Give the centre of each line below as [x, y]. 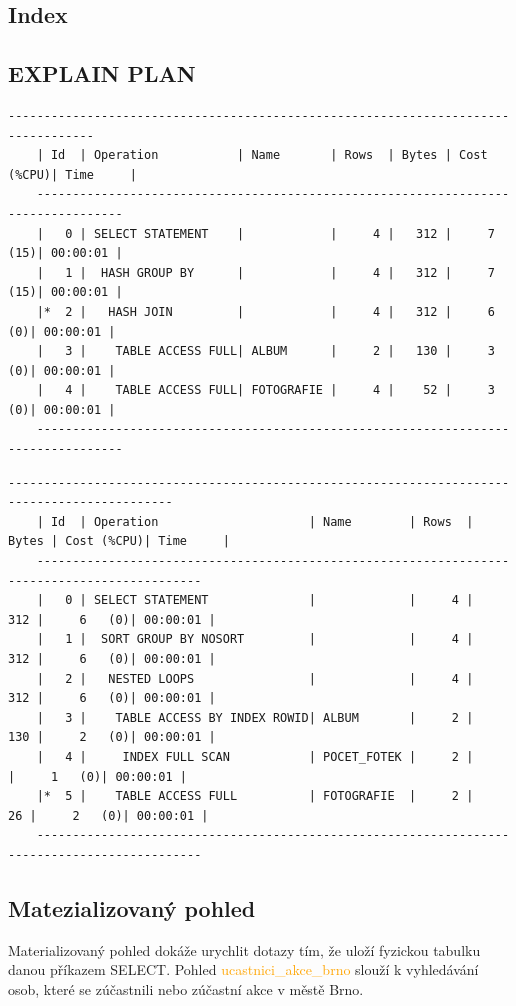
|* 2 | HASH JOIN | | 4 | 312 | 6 [265, 311]
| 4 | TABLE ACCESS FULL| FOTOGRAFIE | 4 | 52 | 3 [265, 390]
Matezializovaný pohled [132, 907]
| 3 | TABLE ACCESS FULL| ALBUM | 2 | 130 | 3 [265, 351]
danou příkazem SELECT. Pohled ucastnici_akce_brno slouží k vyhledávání [243, 969]
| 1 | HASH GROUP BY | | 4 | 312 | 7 [265, 272]
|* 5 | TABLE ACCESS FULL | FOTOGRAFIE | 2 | [255, 796]
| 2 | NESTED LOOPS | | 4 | [255, 678]
